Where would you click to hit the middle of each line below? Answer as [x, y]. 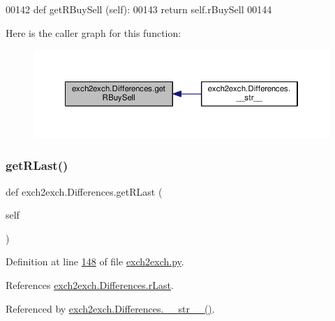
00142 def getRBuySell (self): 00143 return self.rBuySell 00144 [139, 9]
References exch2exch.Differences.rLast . [90, 284]
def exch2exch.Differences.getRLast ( [84, 191]
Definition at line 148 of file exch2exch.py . [95, 261]
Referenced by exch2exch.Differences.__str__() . [110, 308]
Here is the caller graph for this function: [94, 32]
